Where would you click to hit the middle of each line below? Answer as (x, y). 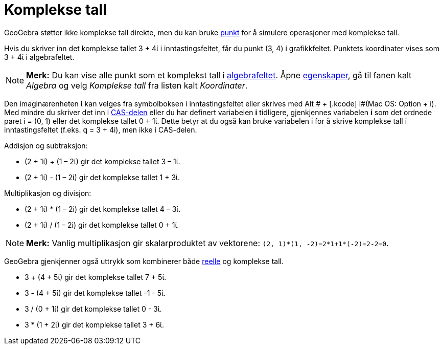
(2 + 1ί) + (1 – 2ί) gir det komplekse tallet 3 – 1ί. (102, 161)
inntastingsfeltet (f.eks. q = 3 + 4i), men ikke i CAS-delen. (101, 129)
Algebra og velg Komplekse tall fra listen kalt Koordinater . (137, 85)
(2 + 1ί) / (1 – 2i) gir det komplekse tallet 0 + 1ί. (102, 225)
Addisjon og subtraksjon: (46, 145)
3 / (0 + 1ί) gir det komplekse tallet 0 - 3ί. (93, 309)
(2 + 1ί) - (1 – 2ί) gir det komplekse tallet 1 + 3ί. (102, 177)
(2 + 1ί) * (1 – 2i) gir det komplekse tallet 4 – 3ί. (103, 209)
